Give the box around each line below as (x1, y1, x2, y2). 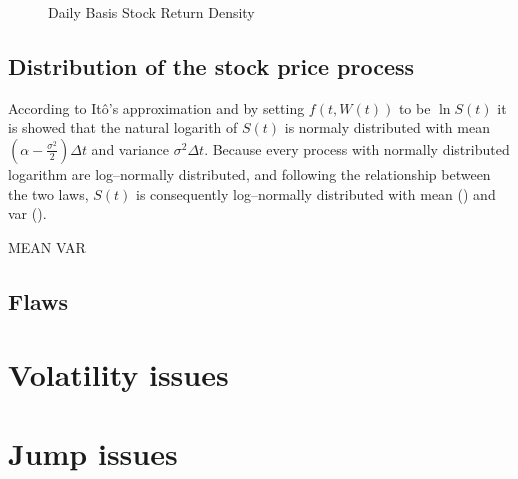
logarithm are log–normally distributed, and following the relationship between (8, 163, 491, 184)
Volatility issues (8, 354, 229, 395)
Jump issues (8, 432, 178, 473)
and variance (91, 138, 170, 159)
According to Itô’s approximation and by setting (8, 97, 305, 118)
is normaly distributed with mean (284, 117, 490, 138)
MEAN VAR (8, 236, 86, 257)
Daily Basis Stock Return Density (48, 2, 255, 22)
